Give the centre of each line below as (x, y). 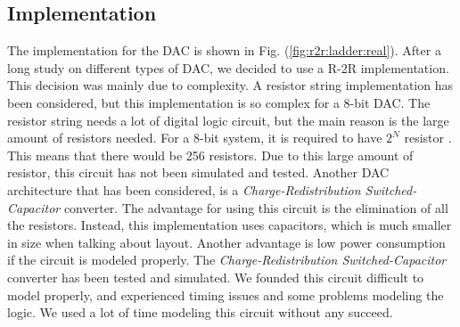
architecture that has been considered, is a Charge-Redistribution (184, 189)
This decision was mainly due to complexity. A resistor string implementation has (230, 85)
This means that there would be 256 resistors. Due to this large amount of (210, 155)
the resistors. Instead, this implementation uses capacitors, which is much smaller (230, 225)
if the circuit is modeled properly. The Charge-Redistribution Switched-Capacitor (227, 260)
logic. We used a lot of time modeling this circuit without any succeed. (200, 312)
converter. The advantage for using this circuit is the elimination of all (256, 207)
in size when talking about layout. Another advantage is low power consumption (226, 242)
